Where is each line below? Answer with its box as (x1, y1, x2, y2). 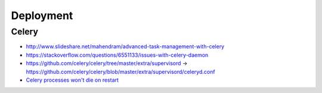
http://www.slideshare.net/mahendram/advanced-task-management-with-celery (26, 43, 225, 50)
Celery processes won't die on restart (26, 76, 119, 83)
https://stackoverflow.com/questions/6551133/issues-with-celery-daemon (26, 51, 209, 58)
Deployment (11, 9, 73, 22)
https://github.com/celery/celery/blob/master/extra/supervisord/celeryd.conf (26, 68, 215, 75)
